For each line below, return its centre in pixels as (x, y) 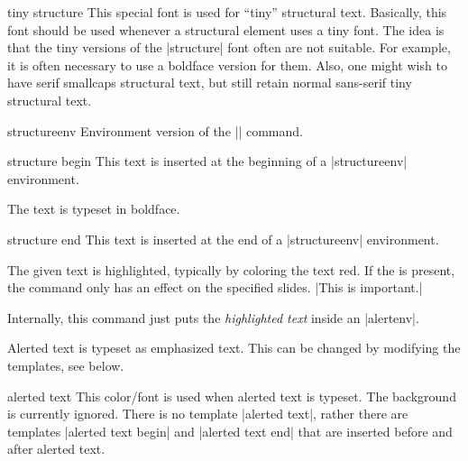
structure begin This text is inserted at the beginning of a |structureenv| (207, 161)
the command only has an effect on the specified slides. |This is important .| (215, 287)
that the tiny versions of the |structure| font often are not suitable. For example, (229, 47)
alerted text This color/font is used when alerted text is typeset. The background (232, 396)
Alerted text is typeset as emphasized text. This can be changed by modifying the (234, 348)
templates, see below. (66, 365)
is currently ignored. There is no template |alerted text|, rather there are (208, 414)
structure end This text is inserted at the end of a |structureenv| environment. (223, 239)
